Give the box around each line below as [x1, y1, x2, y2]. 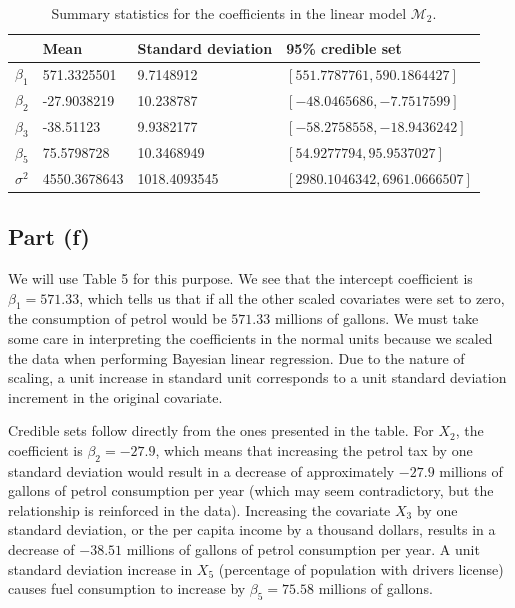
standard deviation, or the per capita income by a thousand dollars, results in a [8, 519, 496, 540]
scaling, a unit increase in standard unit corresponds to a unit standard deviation [8, 367, 507, 388]
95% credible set [286, 37, 402, 58]
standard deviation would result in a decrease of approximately [8, 460, 395, 481]
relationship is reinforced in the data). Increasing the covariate [8, 499, 391, 520]
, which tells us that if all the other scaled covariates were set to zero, [79, 287, 505, 308]
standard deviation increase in [8, 558, 193, 579]
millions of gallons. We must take [274, 308, 479, 329]
